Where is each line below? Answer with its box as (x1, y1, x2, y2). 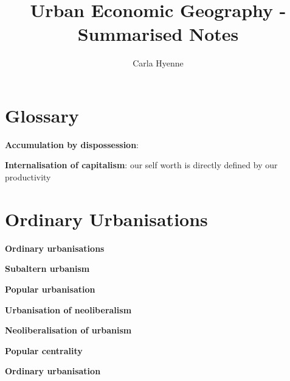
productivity (5, 171, 51, 183)
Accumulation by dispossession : (5, 138, 139, 151)
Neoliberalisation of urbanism (5, 324, 132, 336)
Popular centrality (5, 344, 83, 357)
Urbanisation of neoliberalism (5, 303, 132, 316)
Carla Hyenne (133, 57, 184, 69)
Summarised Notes (77, 21, 239, 46)
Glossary (5, 102, 79, 127)
